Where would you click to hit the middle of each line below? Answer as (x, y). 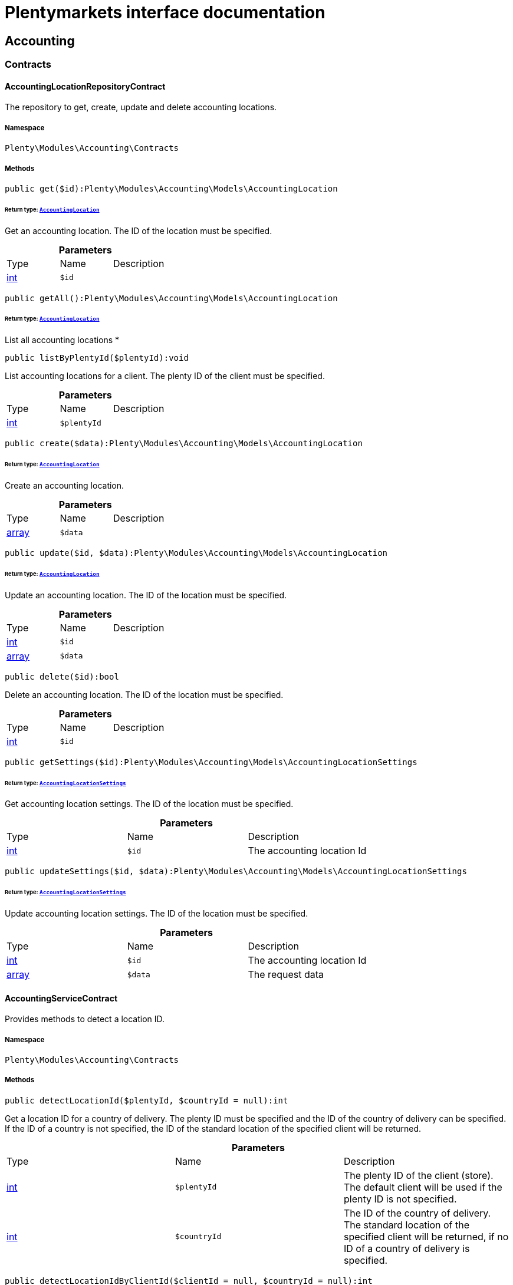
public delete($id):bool (62, 676)
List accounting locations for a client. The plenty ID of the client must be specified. (165, 376)
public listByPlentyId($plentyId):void (97, 358)
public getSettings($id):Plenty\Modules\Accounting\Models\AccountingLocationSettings (211, 762)
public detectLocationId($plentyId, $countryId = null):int (147, 1100)
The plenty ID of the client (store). (418, 1175)
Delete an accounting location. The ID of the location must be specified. (144, 694)
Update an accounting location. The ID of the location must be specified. (146, 595)
